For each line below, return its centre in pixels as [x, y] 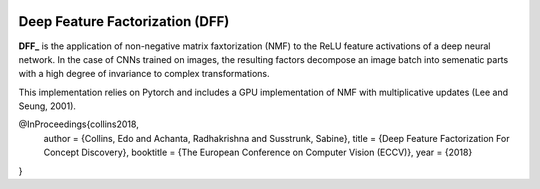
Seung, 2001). [47, 106]
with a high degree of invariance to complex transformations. [144, 74]
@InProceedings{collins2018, [78, 124]
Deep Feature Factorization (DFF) [124, 21]
